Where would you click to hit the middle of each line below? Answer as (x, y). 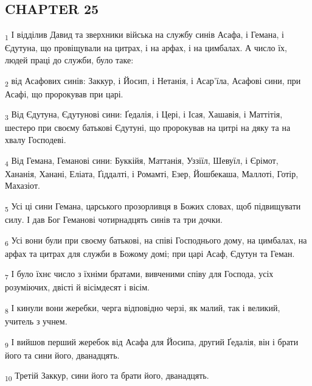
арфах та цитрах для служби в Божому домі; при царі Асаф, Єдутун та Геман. (150, 253)
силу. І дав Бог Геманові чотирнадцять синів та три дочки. (114, 219)
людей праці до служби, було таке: (69, 59)
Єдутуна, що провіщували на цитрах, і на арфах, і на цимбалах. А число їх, (146, 48)
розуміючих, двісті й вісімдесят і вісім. (77, 287)
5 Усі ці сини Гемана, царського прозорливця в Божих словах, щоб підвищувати (153, 206)
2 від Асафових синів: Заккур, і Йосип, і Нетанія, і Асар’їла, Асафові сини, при (153, 81)
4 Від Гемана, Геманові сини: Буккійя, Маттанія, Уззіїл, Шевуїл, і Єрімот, (142, 161)
